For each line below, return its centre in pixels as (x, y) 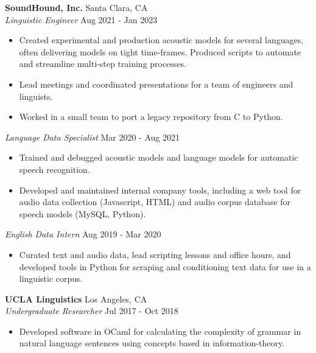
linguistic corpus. (51, 278)
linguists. (36, 96)
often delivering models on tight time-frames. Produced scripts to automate (160, 51)
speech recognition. (54, 169)
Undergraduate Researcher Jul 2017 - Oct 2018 (92, 311)
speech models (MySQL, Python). (83, 213)
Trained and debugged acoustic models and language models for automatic (159, 157)
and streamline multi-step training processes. (103, 64)
